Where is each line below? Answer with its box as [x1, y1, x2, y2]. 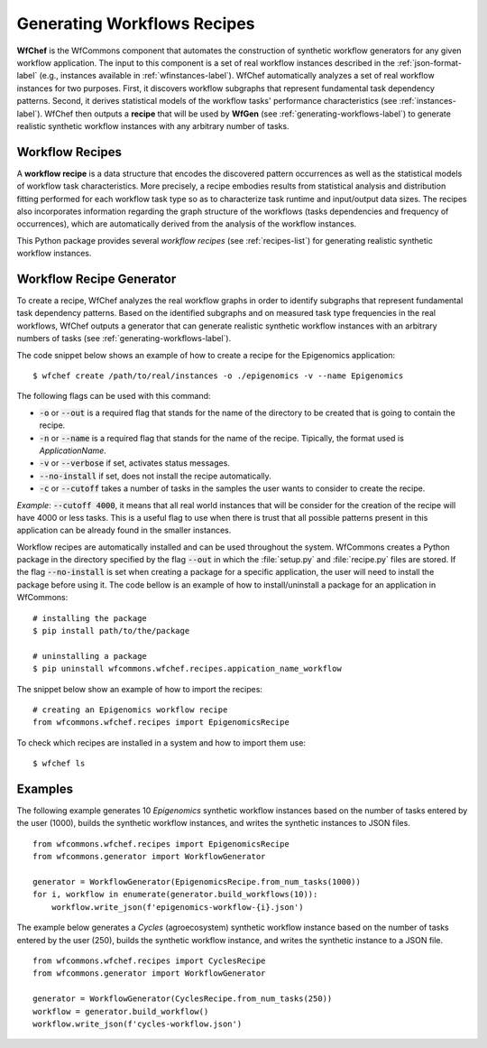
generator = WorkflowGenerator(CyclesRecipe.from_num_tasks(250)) [32, 994, 333, 1004]
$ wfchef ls [32, 758, 86, 769]
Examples [16, 781, 74, 796]
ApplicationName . [39, 445, 107, 456]
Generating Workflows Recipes [16, 14, 256, 33]
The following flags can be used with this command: [16, 391, 211, 402]
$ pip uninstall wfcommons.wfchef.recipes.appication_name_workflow [32, 663, 342, 674]
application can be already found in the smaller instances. [16, 524, 232, 536]
